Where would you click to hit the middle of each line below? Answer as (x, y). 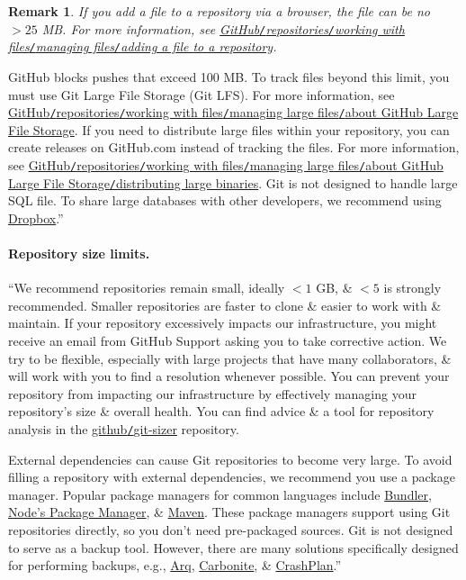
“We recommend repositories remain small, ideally (147, 288)
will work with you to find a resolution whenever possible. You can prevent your (229, 376)
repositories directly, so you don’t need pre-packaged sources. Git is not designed (231, 530)
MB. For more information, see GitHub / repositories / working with (223, 28)
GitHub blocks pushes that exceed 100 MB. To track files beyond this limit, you (229, 76)
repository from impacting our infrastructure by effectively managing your (212, 393)
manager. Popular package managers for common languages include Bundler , (220, 494)
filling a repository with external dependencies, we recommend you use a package (232, 477)
